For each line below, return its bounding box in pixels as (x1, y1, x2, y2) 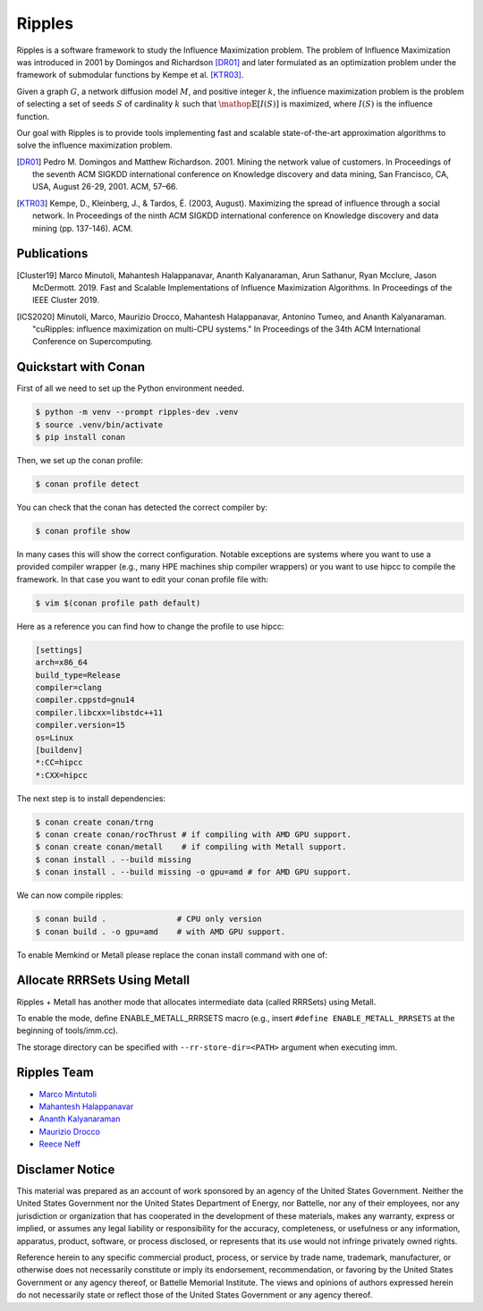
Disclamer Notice (16, 1162, 115, 1177)
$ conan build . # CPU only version (35, 914, 263, 925)
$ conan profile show (35, 526, 131, 537)
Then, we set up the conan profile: (16, 455, 143, 466)
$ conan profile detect (35, 479, 140, 489)
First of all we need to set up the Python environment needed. (16, 383, 245, 393)
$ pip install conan (35, 432, 125, 443)
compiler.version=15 (35, 720, 125, 731)
